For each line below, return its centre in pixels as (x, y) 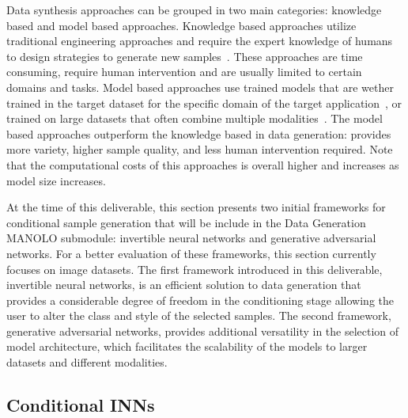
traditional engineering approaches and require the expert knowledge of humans (200, 41)
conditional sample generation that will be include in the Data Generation (186, 222)
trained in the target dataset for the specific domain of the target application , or (204, 103)
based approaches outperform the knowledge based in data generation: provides (199, 133)
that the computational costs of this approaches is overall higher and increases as (203, 164)
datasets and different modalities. (87, 362)
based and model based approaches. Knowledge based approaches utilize (181, 25)
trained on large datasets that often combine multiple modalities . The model (195, 118)
